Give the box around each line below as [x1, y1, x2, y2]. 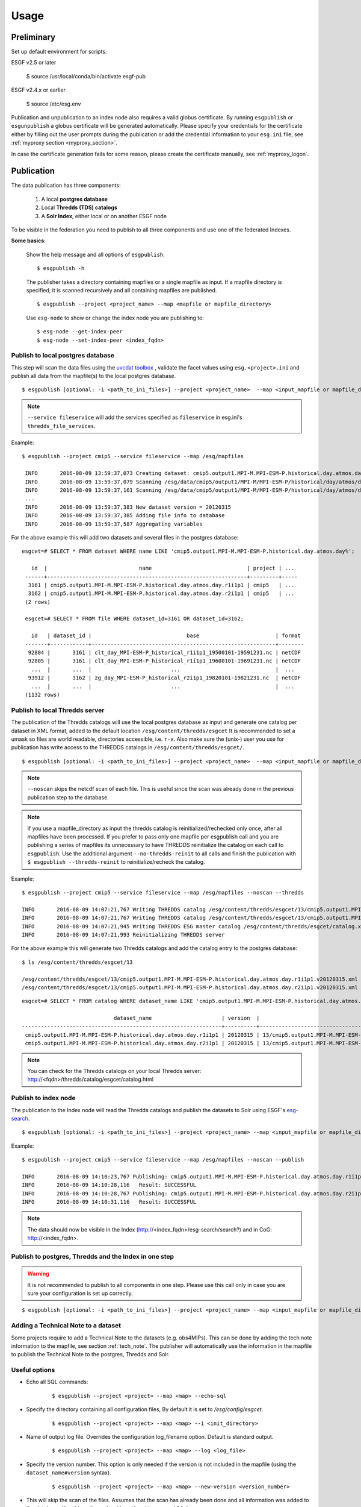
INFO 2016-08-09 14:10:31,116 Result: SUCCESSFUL [22, 1198, 197, 1206]
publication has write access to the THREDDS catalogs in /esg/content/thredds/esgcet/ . [11, 744, 245, 751]
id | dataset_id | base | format [31, 632, 301, 639]
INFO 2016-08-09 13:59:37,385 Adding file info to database [25, 512, 225, 519]
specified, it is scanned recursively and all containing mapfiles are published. [26, 287, 217, 294]
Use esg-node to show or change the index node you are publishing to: [26, 314, 205, 321]
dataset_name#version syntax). [26, 1469, 111, 1476]
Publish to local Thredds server [11, 706, 105, 714]
